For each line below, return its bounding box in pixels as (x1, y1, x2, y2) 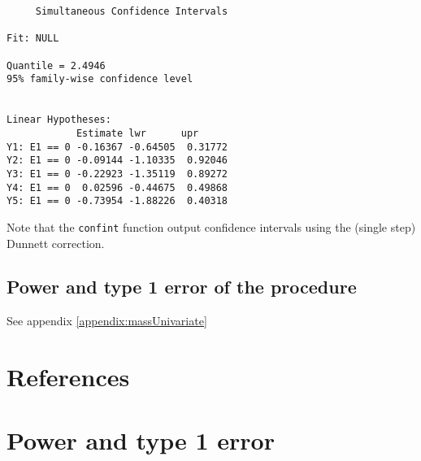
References (7, 360, 130, 394)
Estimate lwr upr (76, 127, 199, 139)
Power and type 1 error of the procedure (7, 274, 357, 299)
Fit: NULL (7, 33, 59, 45)
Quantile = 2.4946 (7, 59, 106, 72)
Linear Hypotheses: (7, 114, 111, 126)
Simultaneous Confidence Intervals (35, 6, 228, 17)
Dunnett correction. (7, 234, 105, 251)
